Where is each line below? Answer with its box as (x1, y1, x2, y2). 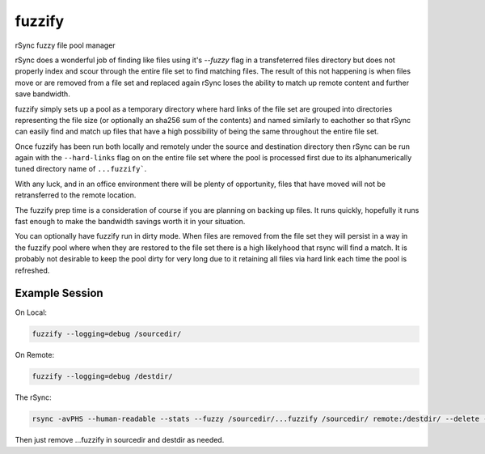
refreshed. (15, 265, 50, 275)
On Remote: (15, 350, 55, 360)
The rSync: (15, 392, 52, 402)
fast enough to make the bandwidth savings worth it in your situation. (15, 217, 246, 227)
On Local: (15, 308, 48, 317)
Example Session (15, 286, 104, 300)
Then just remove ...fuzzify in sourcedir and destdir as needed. (15, 435, 225, 445)
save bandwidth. (15, 89, 70, 99)
